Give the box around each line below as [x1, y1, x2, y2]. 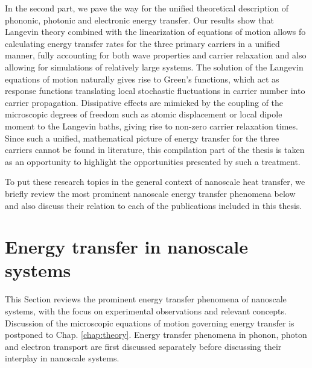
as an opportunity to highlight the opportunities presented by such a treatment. [5, 155, 301, 167]
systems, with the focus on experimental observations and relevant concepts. [5, 305, 287, 317]
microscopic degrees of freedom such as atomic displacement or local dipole [5, 108, 282, 120]
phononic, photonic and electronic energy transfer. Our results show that [5, 13, 274, 26]
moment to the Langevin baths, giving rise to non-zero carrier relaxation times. [5, 119, 298, 132]
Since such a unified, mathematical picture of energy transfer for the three [5, 131, 279, 144]
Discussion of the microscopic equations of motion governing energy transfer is [5, 316, 294, 329]
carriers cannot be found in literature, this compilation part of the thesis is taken [5, 143, 305, 156]
